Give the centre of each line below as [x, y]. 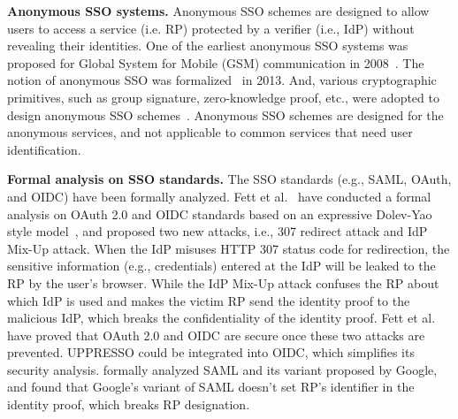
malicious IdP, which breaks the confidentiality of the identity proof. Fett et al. [221, 318]
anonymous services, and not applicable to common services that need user [210, 132]
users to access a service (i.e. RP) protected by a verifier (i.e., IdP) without [211, 28]
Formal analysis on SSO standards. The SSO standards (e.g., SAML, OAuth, [229, 179]
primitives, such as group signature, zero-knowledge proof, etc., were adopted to [223, 97]
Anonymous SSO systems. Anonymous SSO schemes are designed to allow [218, 11]
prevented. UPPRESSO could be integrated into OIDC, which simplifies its [211, 352]
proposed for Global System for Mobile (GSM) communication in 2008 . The [216, 62]
